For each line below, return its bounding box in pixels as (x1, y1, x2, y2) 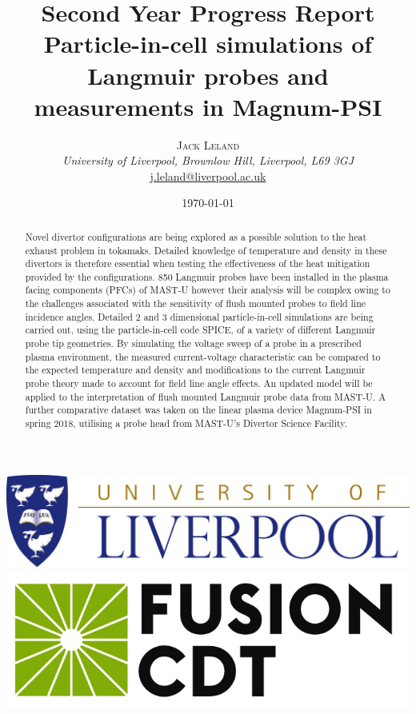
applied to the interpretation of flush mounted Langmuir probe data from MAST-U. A (25, 389, 386, 403)
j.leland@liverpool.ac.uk (150, 167, 266, 184)
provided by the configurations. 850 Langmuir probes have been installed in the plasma (25, 269, 389, 283)
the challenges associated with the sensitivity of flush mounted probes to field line (25, 297, 366, 310)
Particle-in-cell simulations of (43, 27, 373, 60)
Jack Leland (176, 136, 240, 153)
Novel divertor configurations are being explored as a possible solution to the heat (25, 229, 367, 243)
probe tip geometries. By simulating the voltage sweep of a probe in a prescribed (25, 337, 362, 350)
